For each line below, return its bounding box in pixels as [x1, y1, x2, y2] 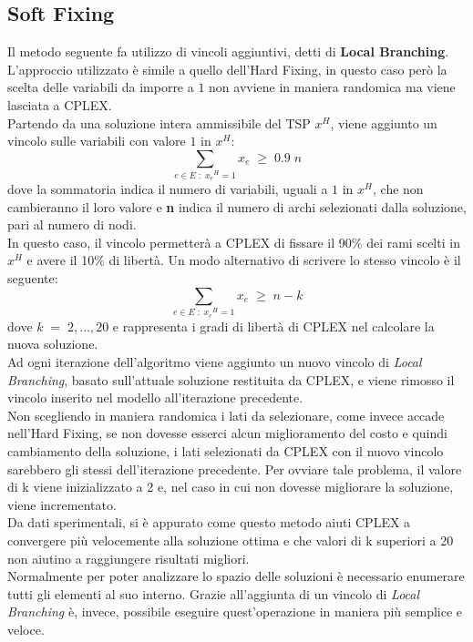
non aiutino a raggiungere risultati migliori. [7, 548, 250, 567]
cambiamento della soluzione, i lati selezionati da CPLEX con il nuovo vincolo [7, 442, 444, 461]
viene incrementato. [7, 494, 117, 514]
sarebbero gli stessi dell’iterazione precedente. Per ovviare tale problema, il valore [7, 459, 462, 478]
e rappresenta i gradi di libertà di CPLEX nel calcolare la [112, 316, 435, 335]
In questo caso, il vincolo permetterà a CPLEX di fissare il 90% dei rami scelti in [7, 232, 460, 251]
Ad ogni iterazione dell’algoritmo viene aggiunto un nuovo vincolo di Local [7, 352, 422, 372]
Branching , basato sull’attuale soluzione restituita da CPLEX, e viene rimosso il [7, 370, 455, 389]
